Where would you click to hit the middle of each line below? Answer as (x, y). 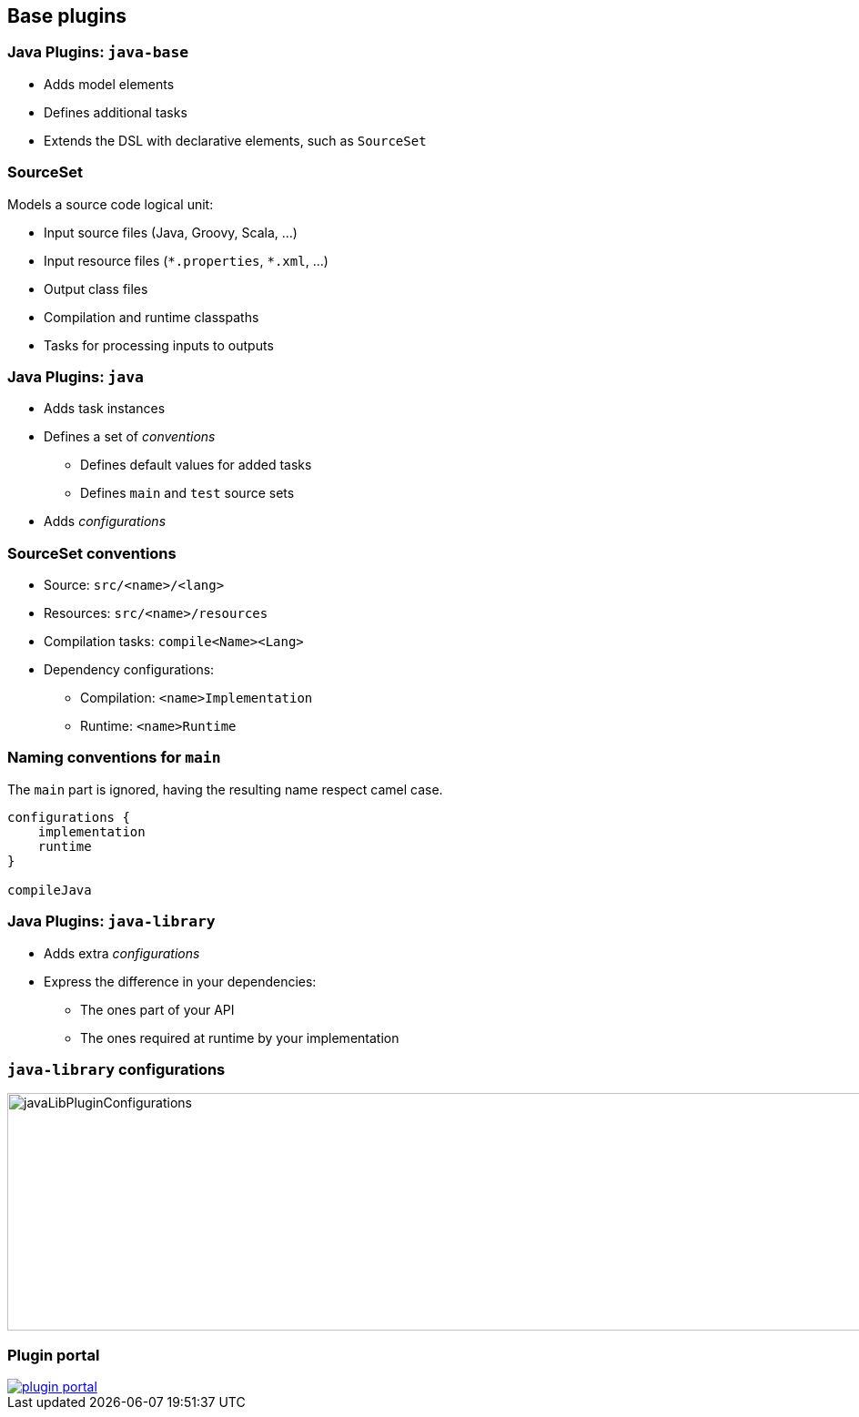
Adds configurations (105, 521)
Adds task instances (105, 409)
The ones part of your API (157, 1009)
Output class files (96, 288)
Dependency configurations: (129, 670)
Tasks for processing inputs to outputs (159, 345)
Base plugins (67, 16)
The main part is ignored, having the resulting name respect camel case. (225, 789)
